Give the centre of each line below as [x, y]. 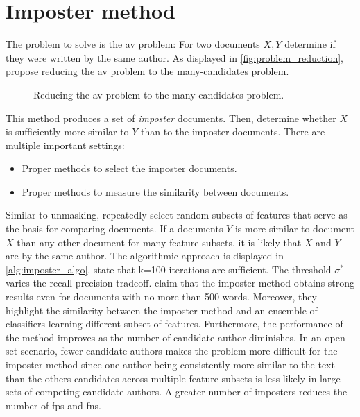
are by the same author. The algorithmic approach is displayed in [145, 256]
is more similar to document [294, 229]
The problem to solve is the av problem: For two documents [133, 44]
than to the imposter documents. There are [233, 131]
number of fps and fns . [53, 405]
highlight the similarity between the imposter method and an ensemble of [162, 310]
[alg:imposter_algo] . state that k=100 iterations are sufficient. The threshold [169, 269]
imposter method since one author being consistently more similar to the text [170, 364]
